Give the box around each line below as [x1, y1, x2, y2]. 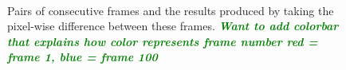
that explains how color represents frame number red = [7, 33, 318, 49]
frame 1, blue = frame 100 [7, 49, 158, 65]
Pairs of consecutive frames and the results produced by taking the [7, 2, 334, 18]
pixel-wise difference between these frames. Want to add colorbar [7, 17, 339, 34]
